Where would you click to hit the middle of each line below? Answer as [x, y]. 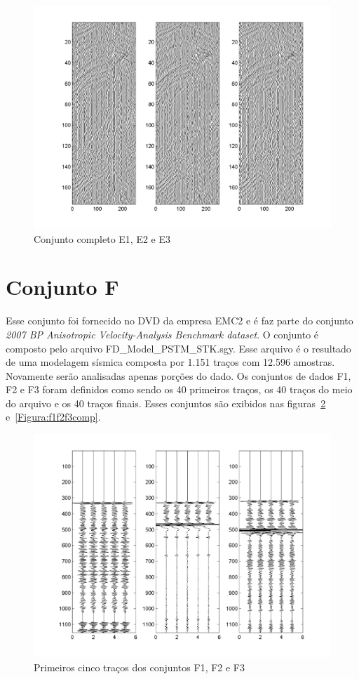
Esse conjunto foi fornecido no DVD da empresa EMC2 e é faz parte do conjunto [179, 321]
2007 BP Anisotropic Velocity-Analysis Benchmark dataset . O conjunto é [162, 334]
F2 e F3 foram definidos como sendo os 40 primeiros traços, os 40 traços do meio [179, 389]
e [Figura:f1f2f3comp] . [53, 417]
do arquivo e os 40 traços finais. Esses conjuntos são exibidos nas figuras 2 [166, 403]
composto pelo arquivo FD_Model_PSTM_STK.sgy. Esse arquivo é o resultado [178, 348]
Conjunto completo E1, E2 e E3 [102, 238]
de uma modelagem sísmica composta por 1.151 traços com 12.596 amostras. [170, 362]
